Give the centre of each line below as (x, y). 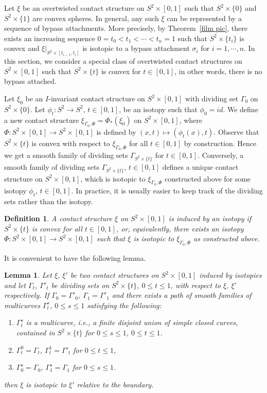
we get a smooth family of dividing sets (66, 155)
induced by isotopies (230, 275)
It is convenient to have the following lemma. (75, 257)
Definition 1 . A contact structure (58, 218)
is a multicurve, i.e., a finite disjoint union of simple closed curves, (132, 322)
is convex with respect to (71, 143)
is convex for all (57, 228)
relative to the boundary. (115, 384)
